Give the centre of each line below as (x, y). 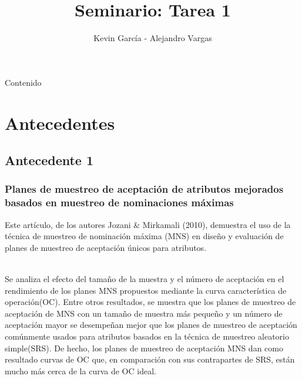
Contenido (23, 82)
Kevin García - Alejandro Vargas (153, 38)
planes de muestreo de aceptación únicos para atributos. (106, 247)
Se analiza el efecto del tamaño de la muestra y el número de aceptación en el (145, 278)
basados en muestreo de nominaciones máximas (119, 202)
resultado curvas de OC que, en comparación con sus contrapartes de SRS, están (150, 359)
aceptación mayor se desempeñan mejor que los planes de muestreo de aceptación (151, 325)
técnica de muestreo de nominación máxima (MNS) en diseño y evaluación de (144, 236)
